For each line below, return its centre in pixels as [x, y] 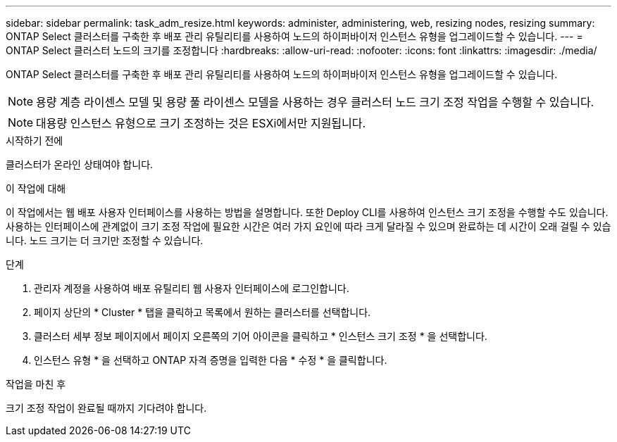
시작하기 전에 [35, 140]
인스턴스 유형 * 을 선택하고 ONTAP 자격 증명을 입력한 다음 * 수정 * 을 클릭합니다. [211, 360]
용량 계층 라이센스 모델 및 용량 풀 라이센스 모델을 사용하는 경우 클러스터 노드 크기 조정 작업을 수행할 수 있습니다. [315, 102]
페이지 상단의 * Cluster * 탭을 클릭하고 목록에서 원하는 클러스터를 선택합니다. [202, 312]
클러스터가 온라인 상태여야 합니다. [80, 164]
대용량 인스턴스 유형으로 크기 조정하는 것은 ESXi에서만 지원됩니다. [201, 123]
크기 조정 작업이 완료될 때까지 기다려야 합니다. [106, 408]
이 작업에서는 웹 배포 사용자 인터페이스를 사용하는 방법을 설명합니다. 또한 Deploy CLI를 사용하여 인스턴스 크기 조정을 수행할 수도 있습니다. [307, 212]
